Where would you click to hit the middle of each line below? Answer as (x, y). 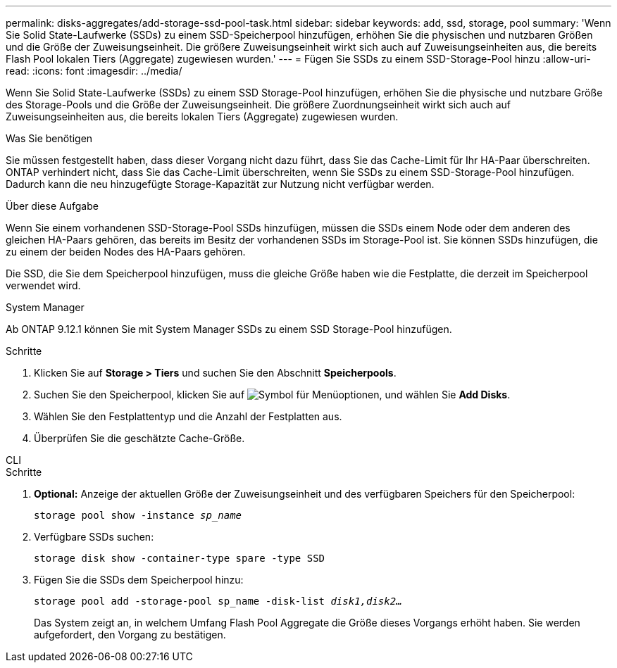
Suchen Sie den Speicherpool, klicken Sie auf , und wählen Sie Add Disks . (272, 395)
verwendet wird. (43, 285)
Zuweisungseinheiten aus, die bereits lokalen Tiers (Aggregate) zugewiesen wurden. (202, 116)
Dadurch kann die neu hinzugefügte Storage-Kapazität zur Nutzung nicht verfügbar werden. (220, 184)
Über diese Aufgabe (52, 206)
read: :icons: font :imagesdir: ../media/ (94, 71)
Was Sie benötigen (49, 138)
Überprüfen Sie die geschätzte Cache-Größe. (139, 438)
